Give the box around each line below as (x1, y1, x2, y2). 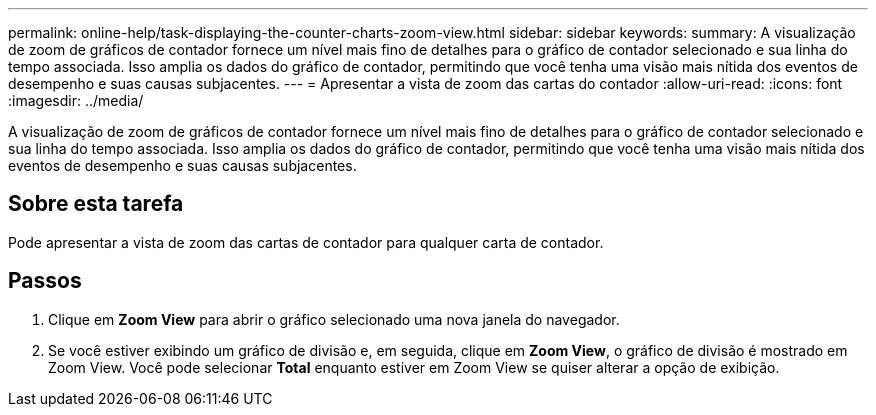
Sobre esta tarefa (8, 191, 184, 217)
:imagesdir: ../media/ (8, 92, 144, 109)
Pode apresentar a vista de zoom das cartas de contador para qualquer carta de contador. (8, 233, 604, 251)
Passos (8, 268, 82, 294)
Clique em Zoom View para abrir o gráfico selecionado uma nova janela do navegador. (48, 310, 620, 328)
